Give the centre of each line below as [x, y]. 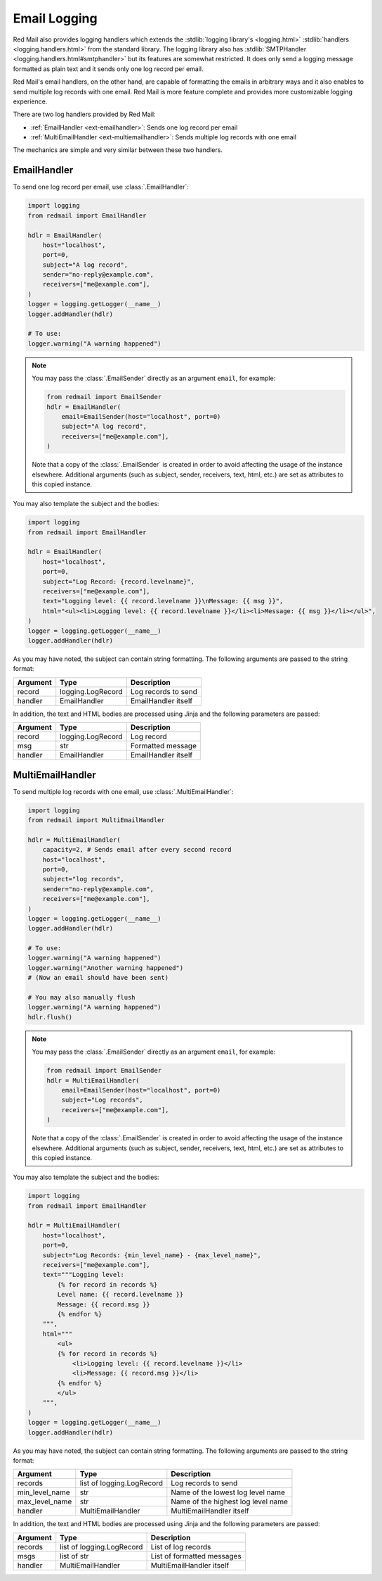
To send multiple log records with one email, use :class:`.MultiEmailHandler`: [123, 791]
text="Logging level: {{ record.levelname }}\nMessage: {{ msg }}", [163, 601]
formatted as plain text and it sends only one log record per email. [108, 69]
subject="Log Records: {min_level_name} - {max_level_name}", [152, 1255]
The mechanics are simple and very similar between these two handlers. [118, 150]
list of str [74, 1556]
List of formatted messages [196, 1556]
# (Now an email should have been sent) [98, 978]
